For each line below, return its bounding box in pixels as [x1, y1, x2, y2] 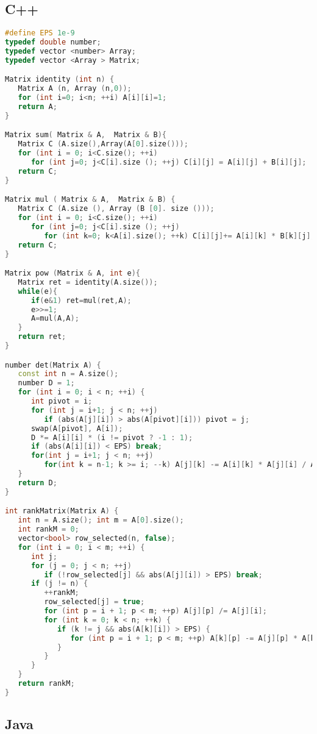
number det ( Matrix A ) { [5, 360, 101, 369]
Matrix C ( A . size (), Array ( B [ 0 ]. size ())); [18, 204, 215, 213]
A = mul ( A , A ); [30, 314, 79, 323]
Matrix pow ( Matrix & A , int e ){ [5, 269, 141, 278]
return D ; [18, 478, 57, 487]
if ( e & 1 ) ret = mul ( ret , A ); [30, 296, 132, 305]
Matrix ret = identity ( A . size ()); [18, 277, 158, 287]
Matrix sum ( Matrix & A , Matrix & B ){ [5, 130, 166, 140]
